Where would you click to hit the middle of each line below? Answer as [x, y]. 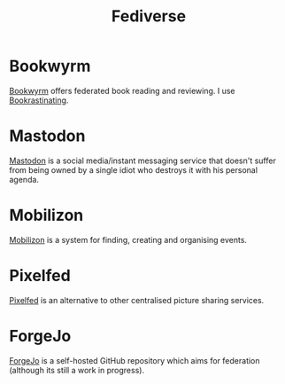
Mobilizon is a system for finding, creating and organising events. [128, 239]
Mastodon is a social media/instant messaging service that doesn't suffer [142, 161]
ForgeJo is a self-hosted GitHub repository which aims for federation [135, 360]
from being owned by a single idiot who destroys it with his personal [134, 169]
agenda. [24, 179]
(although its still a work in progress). [77, 370]
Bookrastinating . [39, 100]
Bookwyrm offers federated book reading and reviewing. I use [123, 90]
